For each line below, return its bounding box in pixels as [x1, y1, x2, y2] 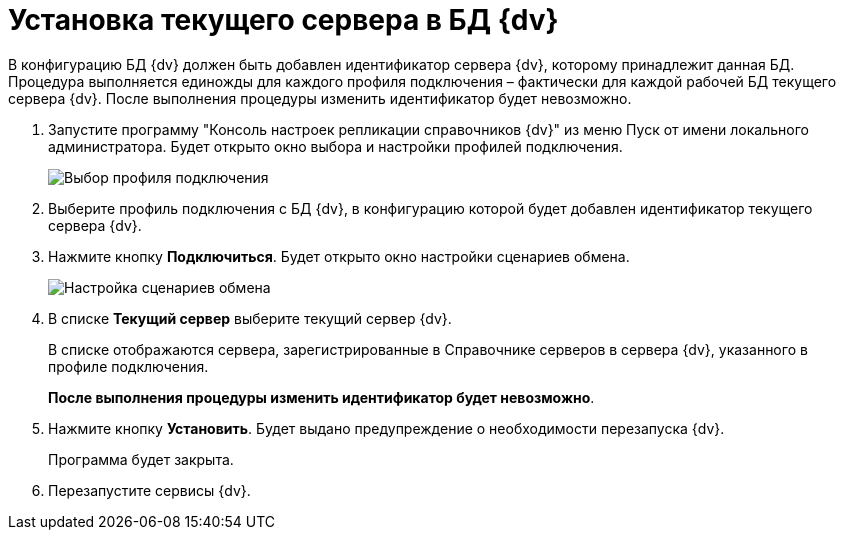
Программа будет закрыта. [48, 450, 234, 468]
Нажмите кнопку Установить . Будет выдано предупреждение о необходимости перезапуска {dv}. [48, 419, 725, 437]
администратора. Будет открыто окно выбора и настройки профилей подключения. [48, 137, 623, 155]
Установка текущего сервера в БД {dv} [8, 3, 559, 37]
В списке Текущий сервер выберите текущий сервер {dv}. [48, 309, 452, 327]
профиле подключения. [48, 357, 209, 375]
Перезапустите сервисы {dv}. [48, 481, 251, 499]
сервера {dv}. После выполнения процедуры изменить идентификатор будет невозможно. [8, 89, 632, 107]
